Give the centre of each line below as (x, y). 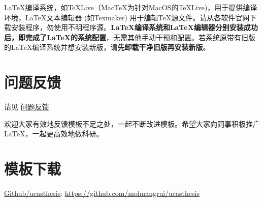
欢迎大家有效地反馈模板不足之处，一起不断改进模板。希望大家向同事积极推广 (132, 123)
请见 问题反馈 (27, 107)
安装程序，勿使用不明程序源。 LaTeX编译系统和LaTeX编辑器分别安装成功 (134, 27)
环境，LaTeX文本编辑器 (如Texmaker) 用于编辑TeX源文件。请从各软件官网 (127, 17)
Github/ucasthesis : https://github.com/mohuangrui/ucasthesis (102, 193)
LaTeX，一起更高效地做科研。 (54, 134)
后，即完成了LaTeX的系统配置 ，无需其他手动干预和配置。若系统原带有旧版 (130, 37)
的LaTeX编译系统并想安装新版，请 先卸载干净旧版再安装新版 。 (107, 47)
